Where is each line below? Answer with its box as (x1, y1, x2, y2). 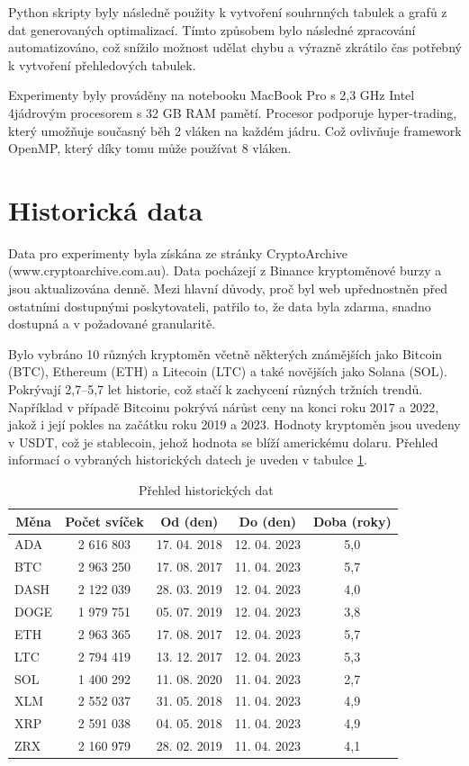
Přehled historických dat (138, 481, 274, 499)
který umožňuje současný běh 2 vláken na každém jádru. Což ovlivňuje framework (8, 121, 462, 140)
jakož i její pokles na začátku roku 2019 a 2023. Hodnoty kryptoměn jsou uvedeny (8, 415, 461, 434)
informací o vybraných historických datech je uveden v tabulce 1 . (8, 450, 367, 469)
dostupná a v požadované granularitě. (8, 314, 216, 333)
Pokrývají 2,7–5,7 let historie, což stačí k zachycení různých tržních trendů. (8, 380, 423, 399)
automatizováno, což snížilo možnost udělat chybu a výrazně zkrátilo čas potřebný (8, 38, 462, 57)
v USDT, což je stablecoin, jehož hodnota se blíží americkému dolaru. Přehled (8, 432, 438, 451)
